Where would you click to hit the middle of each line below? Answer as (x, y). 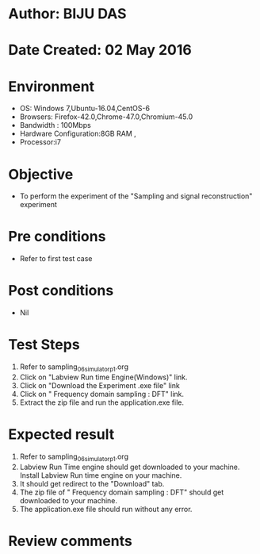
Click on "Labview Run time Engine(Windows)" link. (103, 377)
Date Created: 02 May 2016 (100, 50)
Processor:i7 (40, 142)
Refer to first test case (56, 259)
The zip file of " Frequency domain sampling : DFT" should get (122, 492)
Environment (52, 86)
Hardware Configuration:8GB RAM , (78, 134)
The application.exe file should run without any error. (106, 509)
